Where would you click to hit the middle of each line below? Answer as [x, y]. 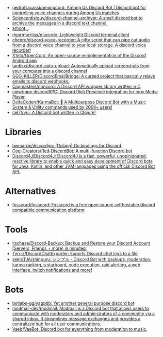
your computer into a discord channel [49, 71]
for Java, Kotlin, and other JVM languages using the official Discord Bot [83, 166]
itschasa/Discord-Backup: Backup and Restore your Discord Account [81, 243]
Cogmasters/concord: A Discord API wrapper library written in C [76, 86]
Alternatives [31, 191]
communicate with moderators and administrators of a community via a [83, 313]
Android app [24, 60]
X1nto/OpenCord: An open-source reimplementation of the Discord [79, 55]
